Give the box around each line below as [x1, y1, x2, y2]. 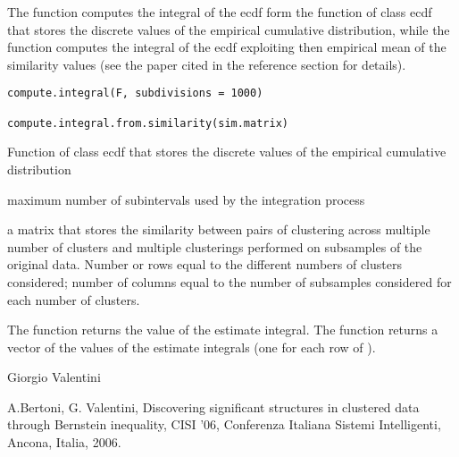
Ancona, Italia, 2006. [7, 433, 121, 452]
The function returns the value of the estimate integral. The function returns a [7, 320, 438, 339]
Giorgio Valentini [7, 368, 101, 386]
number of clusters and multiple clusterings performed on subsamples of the [7, 237, 422, 256]
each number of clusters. [7, 290, 140, 309]
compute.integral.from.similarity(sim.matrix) [7, 116, 288, 130]
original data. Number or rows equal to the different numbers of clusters [7, 255, 402, 274]
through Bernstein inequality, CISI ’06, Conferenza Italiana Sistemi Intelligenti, [7, 415, 441, 434]
